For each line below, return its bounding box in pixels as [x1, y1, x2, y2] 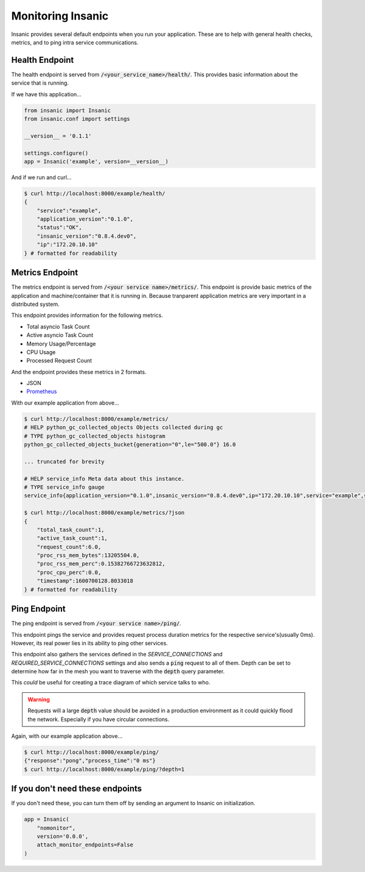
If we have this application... [11, 90, 82, 97]
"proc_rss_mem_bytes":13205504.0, [36, 552, 140, 559]
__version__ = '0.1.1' [24, 132, 92, 140]
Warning [27, 695, 50, 703]
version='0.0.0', [36, 833, 89, 840]
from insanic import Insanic [24, 107, 111, 114]
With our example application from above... [11, 399, 120, 406]
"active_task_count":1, [36, 535, 108, 542]
